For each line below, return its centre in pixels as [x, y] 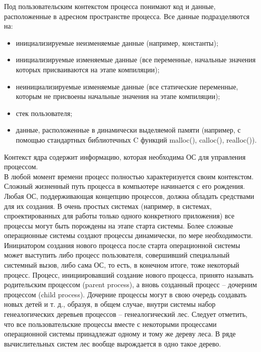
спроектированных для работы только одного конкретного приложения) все [119, 216]
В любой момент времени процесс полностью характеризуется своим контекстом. [129, 176]
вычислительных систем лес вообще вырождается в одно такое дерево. [113, 343]
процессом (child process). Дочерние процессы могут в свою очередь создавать [125, 294]
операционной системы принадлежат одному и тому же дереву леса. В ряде [120, 334]
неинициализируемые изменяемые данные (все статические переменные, [127, 86]
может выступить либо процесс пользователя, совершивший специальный [117, 255]
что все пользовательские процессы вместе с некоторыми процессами [110, 324]
